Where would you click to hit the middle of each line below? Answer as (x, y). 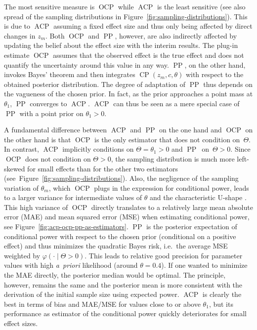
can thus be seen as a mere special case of (176, 103)
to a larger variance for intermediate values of (73, 197)
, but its (221, 304)
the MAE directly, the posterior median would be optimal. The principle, (115, 275)
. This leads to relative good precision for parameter (164, 255)
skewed (15, 168)
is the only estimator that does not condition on (167, 139)
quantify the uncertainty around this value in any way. (86, 64)
